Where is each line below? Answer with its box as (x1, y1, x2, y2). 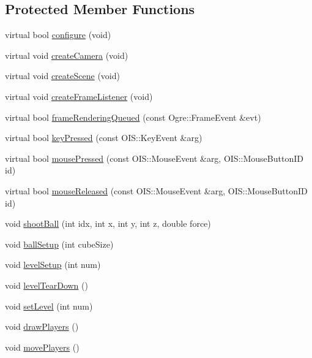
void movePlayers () (5, 340, 80, 353)
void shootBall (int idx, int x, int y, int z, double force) (5, 217, 211, 230)
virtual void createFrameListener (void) (5, 89, 153, 102)
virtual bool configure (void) (5, 28, 111, 41)
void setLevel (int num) (5, 299, 93, 312)
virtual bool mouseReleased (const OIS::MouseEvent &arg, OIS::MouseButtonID (5, 184, 308, 197)
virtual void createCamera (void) (5, 48, 128, 61)
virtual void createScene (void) (5, 69, 120, 82)
